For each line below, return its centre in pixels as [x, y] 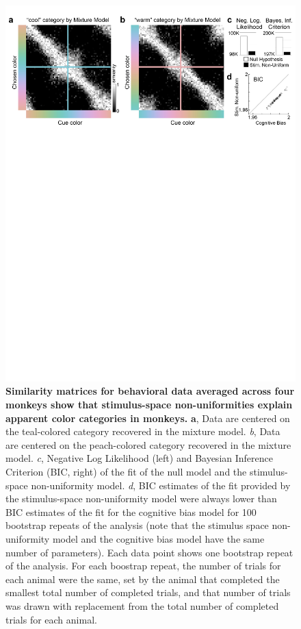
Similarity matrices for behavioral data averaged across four [150, 391]
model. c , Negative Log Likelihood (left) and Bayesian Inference [139, 458]
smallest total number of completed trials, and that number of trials [148, 592]
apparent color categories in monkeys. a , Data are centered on [148, 418]
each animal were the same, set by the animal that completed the [143, 579]
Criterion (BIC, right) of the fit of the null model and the [126, 472]
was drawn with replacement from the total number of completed [142, 605]
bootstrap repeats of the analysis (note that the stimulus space [137, 525]
